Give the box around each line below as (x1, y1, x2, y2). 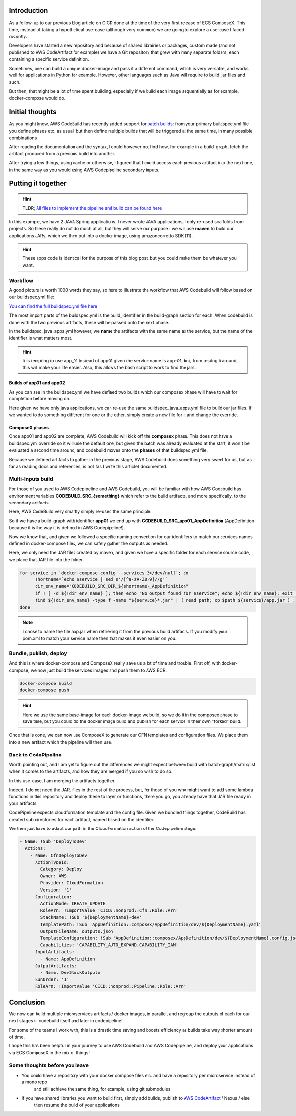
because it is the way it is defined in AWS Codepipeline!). (9, 525, 125, 531)
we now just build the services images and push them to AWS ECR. (30, 667, 167, 673)
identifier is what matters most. (9, 335, 73, 341)
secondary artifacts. (9, 500, 50, 505)
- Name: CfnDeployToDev (30, 852, 87, 858)
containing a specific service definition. (9, 56, 89, 62)
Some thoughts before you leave (9, 1062, 89, 1069)
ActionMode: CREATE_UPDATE (40, 900, 106, 906)
